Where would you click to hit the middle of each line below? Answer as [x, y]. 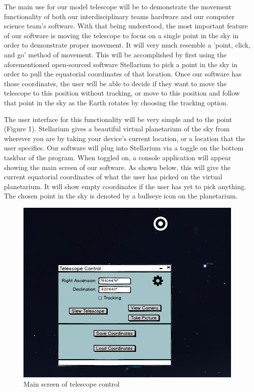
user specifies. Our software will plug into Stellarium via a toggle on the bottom [124, 148]
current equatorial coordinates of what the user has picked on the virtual [113, 177]
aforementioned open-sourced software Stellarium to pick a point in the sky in [121, 64]
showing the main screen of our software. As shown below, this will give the [117, 167]
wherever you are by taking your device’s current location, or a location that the [125, 138]
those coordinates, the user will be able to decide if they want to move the [115, 83]
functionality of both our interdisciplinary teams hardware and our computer [119, 16]
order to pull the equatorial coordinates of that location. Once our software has [123, 74]
